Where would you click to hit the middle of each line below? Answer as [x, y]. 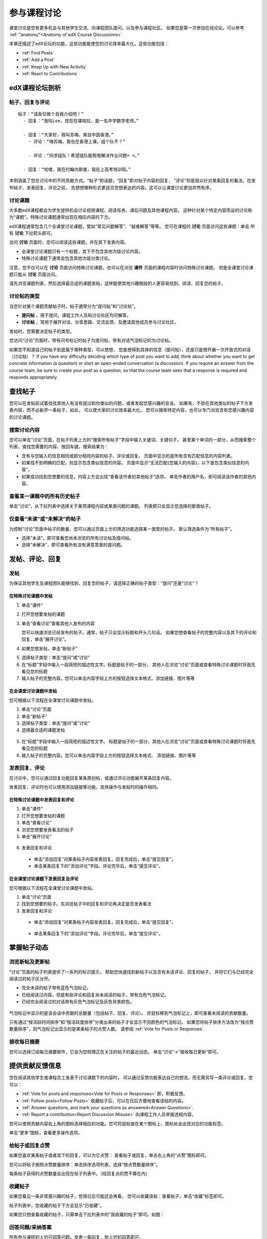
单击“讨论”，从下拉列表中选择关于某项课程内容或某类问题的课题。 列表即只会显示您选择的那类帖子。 [111, 506]
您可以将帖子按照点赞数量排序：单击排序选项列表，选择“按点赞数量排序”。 [85, 1164]
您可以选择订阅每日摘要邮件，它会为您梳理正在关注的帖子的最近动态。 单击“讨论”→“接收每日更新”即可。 [115, 1052]
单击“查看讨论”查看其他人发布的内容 [58, 623]
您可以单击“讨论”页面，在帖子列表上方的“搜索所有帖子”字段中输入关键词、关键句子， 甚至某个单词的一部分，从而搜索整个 [133, 440]
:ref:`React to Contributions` [50, 73]
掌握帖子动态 [29, 947]
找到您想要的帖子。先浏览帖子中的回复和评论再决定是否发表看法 [87, 904]
